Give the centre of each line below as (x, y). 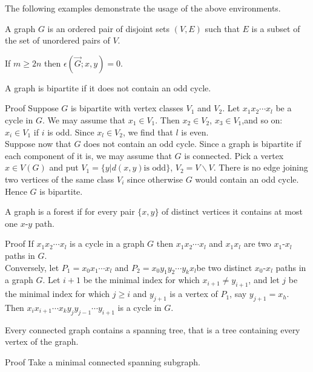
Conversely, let (32, 267)
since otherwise (155, 179)
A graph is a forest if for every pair (70, 211)
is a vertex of (194, 294)
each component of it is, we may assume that (88, 155)
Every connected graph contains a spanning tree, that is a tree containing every (153, 329)
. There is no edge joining (261, 167)
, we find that (148, 132)
